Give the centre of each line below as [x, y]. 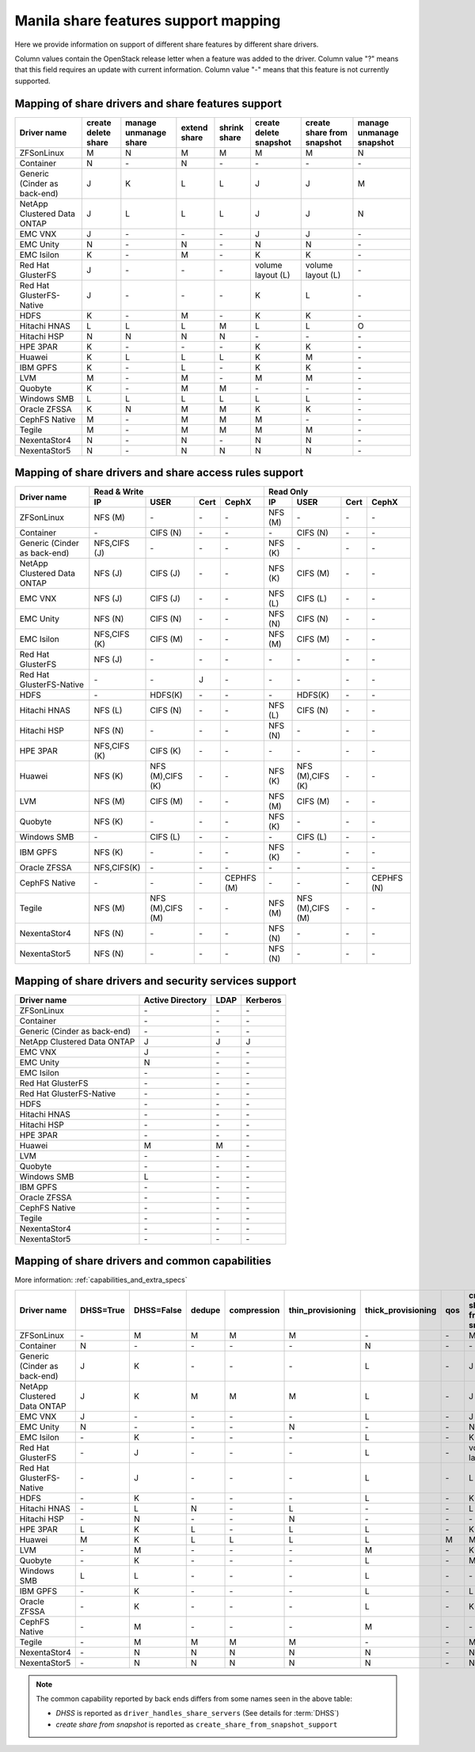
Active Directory [175, 999]
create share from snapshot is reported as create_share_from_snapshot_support [197, 1724]
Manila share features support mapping [148, 21]
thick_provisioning [401, 1310]
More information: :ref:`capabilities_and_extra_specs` [101, 1280]
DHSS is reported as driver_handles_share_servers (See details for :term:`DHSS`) [198, 1713]
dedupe [205, 1310]
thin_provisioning [322, 1310]
